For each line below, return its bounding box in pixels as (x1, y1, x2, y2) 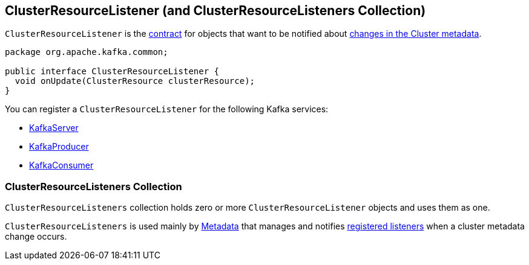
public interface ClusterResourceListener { (5, 66, 220, 77)
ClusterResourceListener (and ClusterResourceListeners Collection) (5, 3, 426, 18)
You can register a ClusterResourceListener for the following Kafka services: (5, 104, 329, 115)
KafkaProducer (29, 141, 89, 152)
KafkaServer (29, 123, 79, 133)
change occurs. (5, 231, 67, 242)
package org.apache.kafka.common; (5, 47, 168, 57)
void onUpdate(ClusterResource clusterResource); (15, 76, 255, 86)
